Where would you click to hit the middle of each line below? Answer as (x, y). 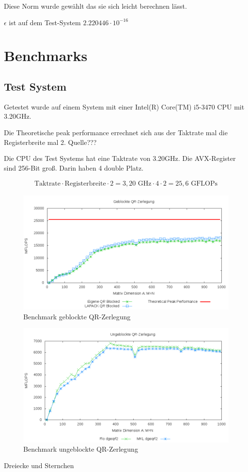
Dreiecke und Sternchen (39, 465)
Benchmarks (46, 55)
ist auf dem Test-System (45, 22)
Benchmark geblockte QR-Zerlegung (77, 316)
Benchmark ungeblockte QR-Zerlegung (81, 449)
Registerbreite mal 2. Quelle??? (50, 142)
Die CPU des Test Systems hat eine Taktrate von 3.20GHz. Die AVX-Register (120, 158)
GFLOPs (204, 184)
